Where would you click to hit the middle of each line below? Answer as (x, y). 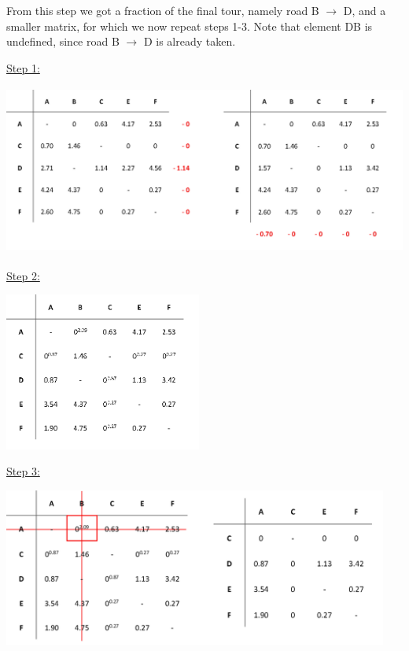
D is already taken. (190, 41)
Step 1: (23, 67)
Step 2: (23, 275)
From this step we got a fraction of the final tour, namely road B (163, 10)
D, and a (365, 10)
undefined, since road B (63, 41)
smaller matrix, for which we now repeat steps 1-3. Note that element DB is (190, 26)
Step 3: (23, 471)
